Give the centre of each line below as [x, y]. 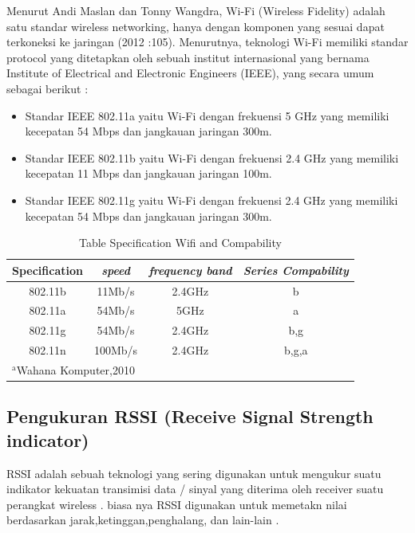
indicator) [48, 439]
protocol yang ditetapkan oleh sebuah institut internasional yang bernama [188, 57]
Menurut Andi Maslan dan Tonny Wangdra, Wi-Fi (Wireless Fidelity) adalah [196, 10]
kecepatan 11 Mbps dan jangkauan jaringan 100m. [148, 173]
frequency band [190, 270]
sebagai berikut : [47, 88]
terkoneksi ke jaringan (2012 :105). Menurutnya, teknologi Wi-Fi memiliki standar [207, 42]
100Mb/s [116, 350]
